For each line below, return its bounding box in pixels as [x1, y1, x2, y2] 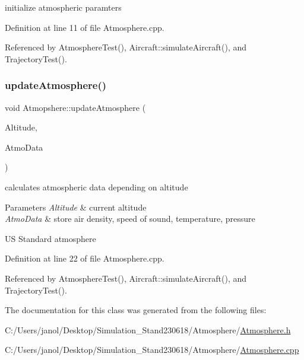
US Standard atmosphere [5, 232, 96, 244]
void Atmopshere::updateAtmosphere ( [5, 101, 146, 113]
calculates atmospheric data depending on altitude [5, 180, 188, 193]
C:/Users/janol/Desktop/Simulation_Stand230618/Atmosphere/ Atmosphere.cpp [5, 343, 299, 356]
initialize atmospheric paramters [5, 1, 122, 13]
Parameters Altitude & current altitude [5, 200, 147, 213]
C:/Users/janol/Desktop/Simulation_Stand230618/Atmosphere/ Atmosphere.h [5, 323, 291, 336]
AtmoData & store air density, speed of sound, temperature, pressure [5, 212, 255, 225]
